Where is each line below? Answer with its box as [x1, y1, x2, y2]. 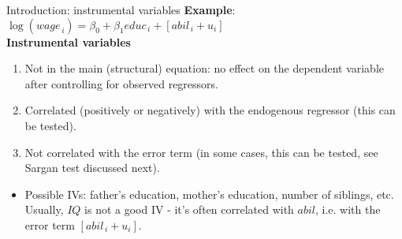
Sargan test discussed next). [24, 159, 160, 176]
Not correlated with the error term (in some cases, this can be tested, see [24, 144, 378, 160]
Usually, [24, 201, 64, 218]
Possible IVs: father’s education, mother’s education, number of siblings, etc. [24, 185, 394, 202]
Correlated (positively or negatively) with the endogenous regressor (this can [24, 102, 396, 118]
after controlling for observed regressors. [24, 75, 218, 91]
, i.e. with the [315, 201, 381, 218]
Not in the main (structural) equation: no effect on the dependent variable [24, 60, 385, 77]
